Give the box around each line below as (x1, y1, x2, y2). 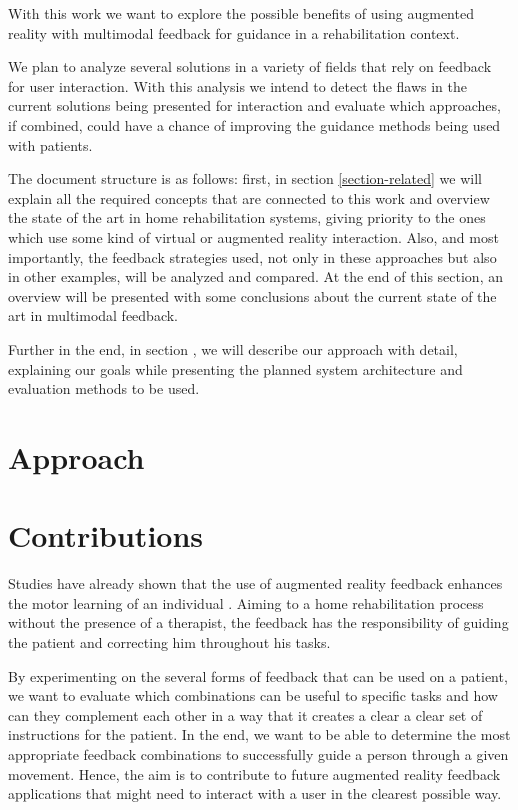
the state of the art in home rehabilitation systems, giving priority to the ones (8, 207, 486, 228)
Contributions (8, 515, 204, 556)
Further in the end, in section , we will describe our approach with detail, (8, 338, 458, 359)
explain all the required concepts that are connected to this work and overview (8, 187, 490, 208)
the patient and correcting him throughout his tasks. (8, 631, 331, 652)
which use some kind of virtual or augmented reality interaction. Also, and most (8, 226, 499, 247)
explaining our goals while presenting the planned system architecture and (8, 358, 463, 379)
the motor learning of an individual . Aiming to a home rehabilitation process (8, 592, 484, 613)
